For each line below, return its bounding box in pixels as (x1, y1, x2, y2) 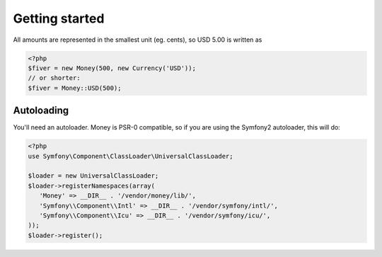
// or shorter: (28, 74, 81, 82)
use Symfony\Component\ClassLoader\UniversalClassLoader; (28, 152, 233, 160)
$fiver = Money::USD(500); (28, 84, 122, 92)
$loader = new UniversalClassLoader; (28, 172, 159, 180)
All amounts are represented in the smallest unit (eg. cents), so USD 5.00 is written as (13, 35, 262, 44)
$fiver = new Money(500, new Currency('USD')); (28, 64, 196, 72)
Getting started (13, 11, 105, 26)
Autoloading (13, 105, 69, 117)
